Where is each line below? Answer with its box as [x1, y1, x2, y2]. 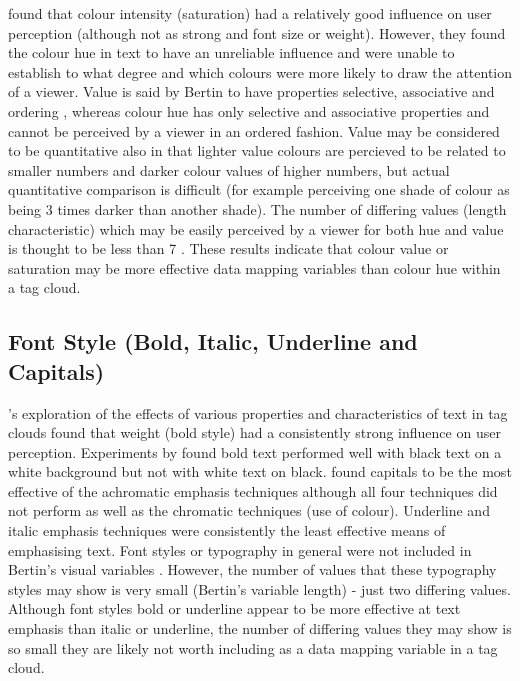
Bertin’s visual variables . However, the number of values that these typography [8, 559, 497, 580]
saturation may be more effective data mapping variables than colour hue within [8, 257, 501, 278]
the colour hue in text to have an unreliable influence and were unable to [8, 42, 455, 63]
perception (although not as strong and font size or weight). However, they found [8, 22, 506, 43]
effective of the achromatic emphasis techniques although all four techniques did [8, 480, 498, 501]
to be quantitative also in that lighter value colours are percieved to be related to [8, 140, 506, 161]
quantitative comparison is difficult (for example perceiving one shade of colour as [8, 179, 510, 200]
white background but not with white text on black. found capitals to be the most [8, 461, 512, 482]
